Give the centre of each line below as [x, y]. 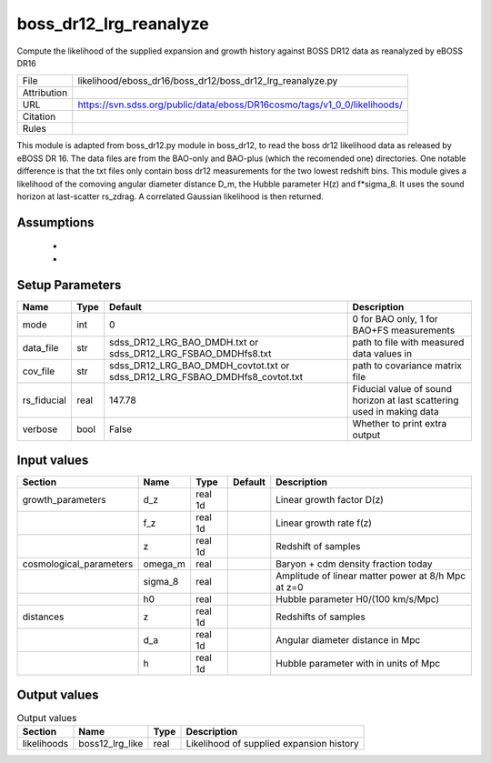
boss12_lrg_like [111, 743]
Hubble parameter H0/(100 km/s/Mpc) [358, 599]
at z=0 [290, 587]
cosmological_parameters [78, 564]
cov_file [39, 371]
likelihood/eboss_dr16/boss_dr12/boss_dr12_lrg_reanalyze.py [208, 81]
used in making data [396, 411]
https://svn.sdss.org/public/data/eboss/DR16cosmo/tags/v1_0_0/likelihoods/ [240, 105]
